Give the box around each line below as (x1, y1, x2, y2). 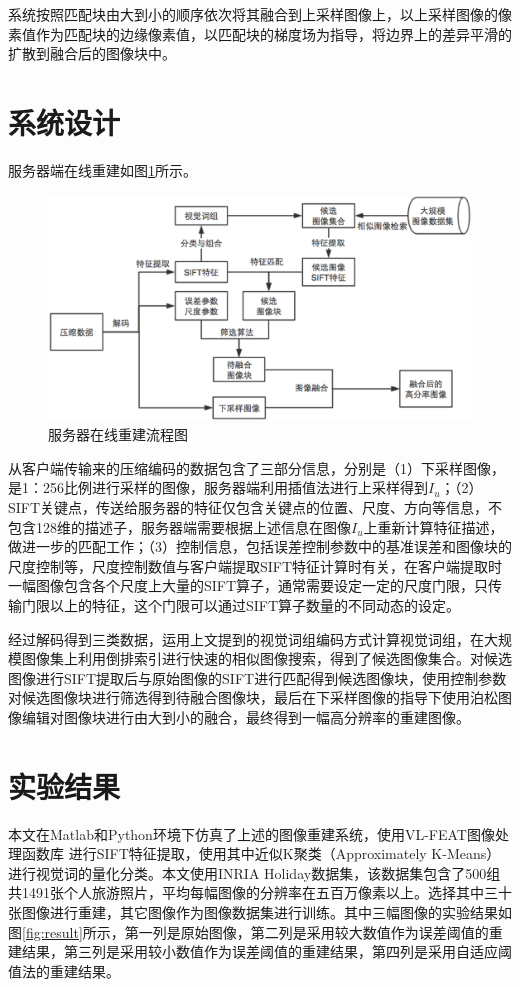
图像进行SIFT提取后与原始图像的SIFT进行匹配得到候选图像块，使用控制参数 (8, 667, 507, 688)
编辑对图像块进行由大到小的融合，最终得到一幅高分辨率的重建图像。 (21, 706, 470, 727)
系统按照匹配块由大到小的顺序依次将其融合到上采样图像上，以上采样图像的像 (8, 4, 512, 24)
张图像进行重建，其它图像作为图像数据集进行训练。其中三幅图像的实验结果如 (8, 901, 512, 922)
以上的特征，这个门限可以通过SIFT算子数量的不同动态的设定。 (49, 594, 461, 615)
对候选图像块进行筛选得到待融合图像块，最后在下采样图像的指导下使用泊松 (8, 687, 498, 708)
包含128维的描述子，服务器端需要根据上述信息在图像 (8, 516, 351, 537)
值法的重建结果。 (8, 960, 120, 981)
